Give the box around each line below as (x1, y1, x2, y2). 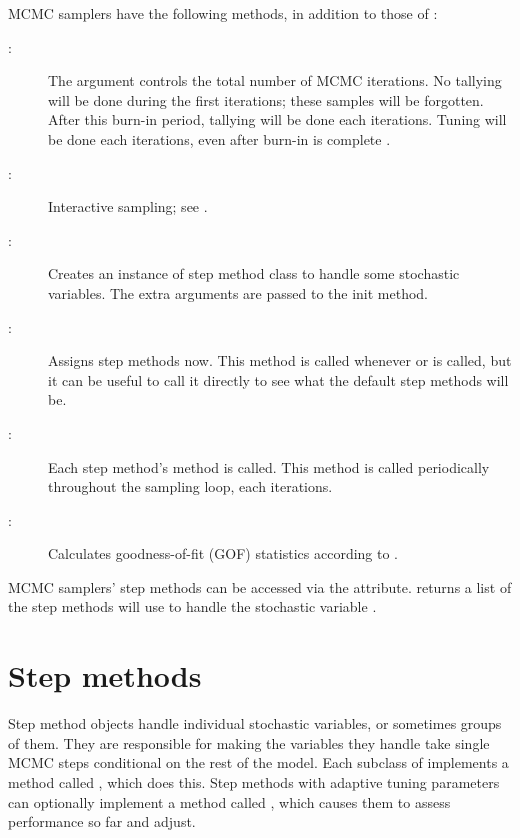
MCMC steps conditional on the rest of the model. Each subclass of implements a (8, 752, 509, 773)
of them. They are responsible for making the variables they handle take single (8, 732, 490, 753)
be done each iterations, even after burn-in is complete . (48, 128, 391, 149)
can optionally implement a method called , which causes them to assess (8, 791, 451, 812)
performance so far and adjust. (8, 811, 196, 832)
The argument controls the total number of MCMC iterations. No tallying (48, 70, 502, 91)
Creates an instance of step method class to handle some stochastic (48, 263, 460, 284)
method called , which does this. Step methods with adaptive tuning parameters (8, 771, 500, 792)
